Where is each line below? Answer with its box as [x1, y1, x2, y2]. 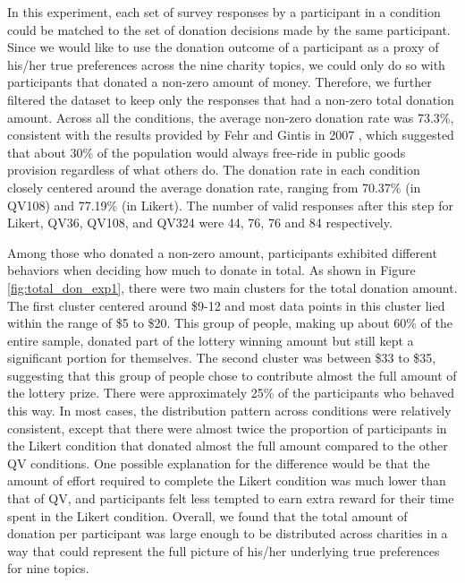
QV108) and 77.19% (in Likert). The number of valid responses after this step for [7, 195, 453, 214]
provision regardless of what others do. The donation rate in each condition [7, 160, 420, 179]
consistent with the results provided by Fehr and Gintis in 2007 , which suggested [7, 125, 454, 144]
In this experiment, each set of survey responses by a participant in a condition [7, 3, 441, 21]
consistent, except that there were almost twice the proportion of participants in [7, 418, 447, 437]
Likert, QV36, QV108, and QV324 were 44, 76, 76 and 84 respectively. [7, 213, 393, 232]
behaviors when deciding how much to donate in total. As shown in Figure [7, 261, 416, 279]
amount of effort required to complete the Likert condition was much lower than [7, 471, 446, 490]
